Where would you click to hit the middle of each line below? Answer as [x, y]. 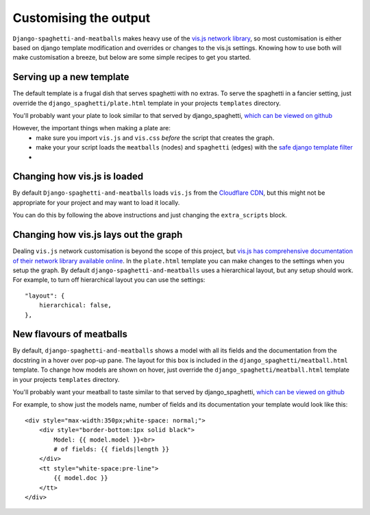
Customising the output [82, 18]
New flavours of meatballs [70, 334]
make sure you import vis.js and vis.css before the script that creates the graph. [155, 138]
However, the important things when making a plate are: [91, 128]
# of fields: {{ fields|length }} [112, 449]
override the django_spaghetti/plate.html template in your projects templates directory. [147, 103]
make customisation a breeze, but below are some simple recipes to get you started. [132, 58]
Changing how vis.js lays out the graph [98, 235]
